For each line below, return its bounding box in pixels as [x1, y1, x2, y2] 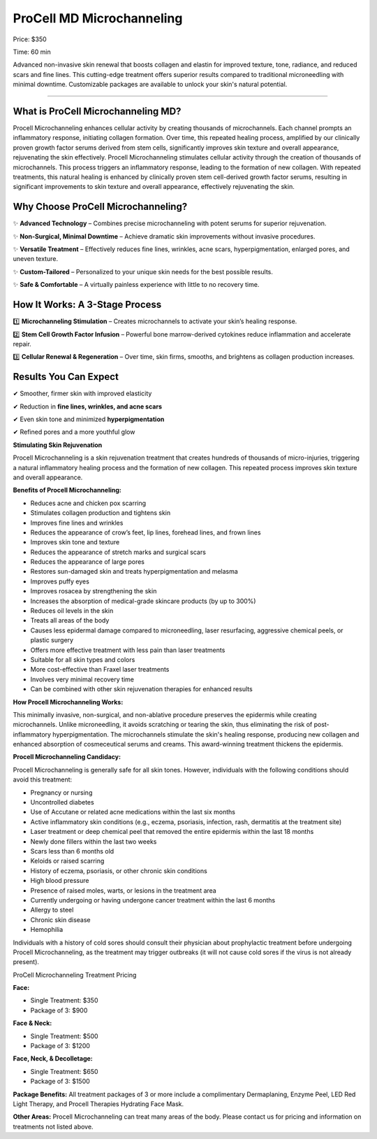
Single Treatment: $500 [30, 1032, 98, 1040]
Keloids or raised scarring [30, 857, 105, 865]
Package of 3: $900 [30, 1006, 88, 1014]
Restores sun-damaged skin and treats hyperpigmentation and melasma [30, 567, 239, 576]
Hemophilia [30, 926, 64, 934]
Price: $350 [13, 35, 47, 43]
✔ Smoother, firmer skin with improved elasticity [13, 389, 152, 398]
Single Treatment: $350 [30, 996, 98, 1005]
